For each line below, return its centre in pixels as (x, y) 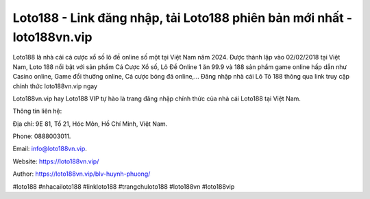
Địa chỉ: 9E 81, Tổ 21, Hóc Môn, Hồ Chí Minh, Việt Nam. (90, 124)
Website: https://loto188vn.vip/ (56, 161)
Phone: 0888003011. (42, 136)
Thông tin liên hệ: (37, 111)
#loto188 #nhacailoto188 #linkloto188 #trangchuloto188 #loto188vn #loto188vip (124, 186)
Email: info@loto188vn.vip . (50, 149)
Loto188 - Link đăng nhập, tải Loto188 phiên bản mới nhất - (183, 18)
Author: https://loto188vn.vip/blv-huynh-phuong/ (82, 174)
